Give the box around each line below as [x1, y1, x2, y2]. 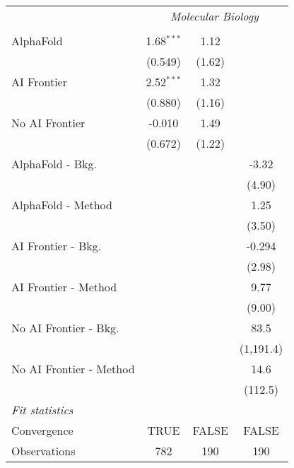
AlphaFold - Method [11, 197, 112, 213]
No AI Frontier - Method [11, 361, 135, 377]
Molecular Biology [170, 8, 259, 24]
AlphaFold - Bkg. [11, 156, 97, 172]
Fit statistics [11, 402, 73, 418]
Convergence [11, 422, 73, 438]
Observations [11, 443, 76, 459]
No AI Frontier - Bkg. [11, 320, 119, 336]
